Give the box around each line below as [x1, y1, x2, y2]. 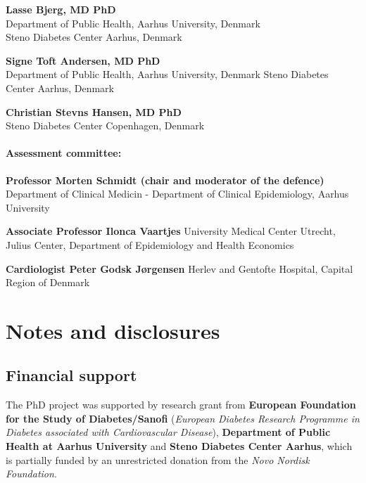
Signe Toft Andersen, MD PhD [6, 53, 160, 67]
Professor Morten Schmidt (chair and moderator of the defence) [6, 172, 324, 187]
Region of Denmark [6, 275, 90, 290]
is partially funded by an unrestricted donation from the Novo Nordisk [6, 452, 310, 467]
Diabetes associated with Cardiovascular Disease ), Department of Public [6, 425, 331, 439]
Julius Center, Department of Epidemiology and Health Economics [6, 237, 294, 252]
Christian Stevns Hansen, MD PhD [6, 104, 182, 119]
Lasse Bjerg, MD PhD [6, 2, 116, 16]
